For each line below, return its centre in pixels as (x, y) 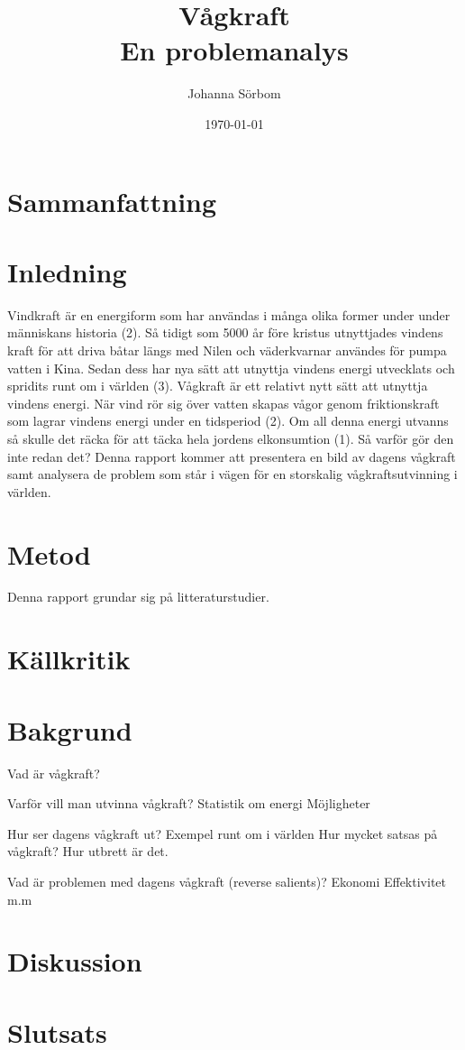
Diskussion (75, 961)
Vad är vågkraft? (54, 773)
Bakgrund (70, 729)
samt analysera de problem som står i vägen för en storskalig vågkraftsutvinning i (232, 474)
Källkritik (69, 659)
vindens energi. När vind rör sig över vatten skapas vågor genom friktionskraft (223, 403)
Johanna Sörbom (234, 93)
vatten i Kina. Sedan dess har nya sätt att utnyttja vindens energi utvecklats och (231, 368)
